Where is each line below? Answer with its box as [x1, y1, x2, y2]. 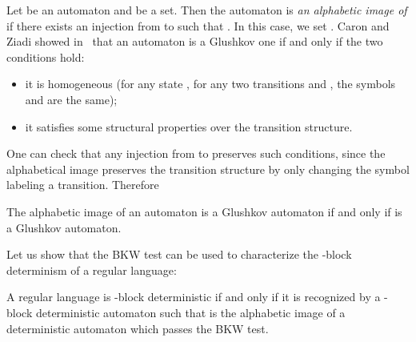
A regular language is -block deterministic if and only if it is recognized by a [6, 288, 381, 305]
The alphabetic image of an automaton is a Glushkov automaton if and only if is [6, 203, 402, 219]
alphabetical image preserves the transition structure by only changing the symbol [6, 160, 410, 177]
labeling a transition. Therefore [6, 176, 159, 193]
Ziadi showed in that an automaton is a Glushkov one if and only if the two [6, 33, 383, 50]
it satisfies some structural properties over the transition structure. [25, 118, 353, 135]
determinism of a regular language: [6, 261, 177, 278]
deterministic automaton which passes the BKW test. [6, 320, 269, 336]
